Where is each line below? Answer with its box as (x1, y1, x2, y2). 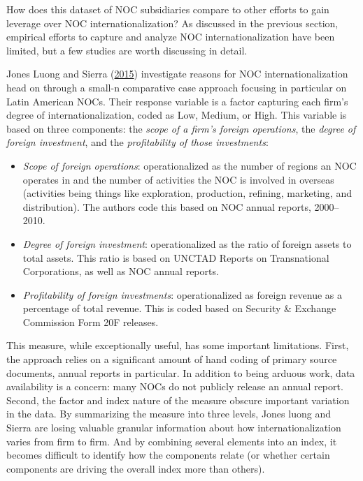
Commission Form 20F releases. (22, 314, 159, 329)
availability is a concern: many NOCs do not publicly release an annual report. (6, 379, 343, 394)
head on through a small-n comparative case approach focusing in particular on (6, 80, 347, 94)
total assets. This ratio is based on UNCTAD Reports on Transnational (22, 250, 329, 265)
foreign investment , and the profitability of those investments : (6, 135, 269, 149)
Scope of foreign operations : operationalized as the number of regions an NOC (22, 158, 357, 172)
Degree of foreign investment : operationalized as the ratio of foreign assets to (22, 236, 352, 251)
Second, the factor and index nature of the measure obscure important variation (6, 392, 350, 407)
